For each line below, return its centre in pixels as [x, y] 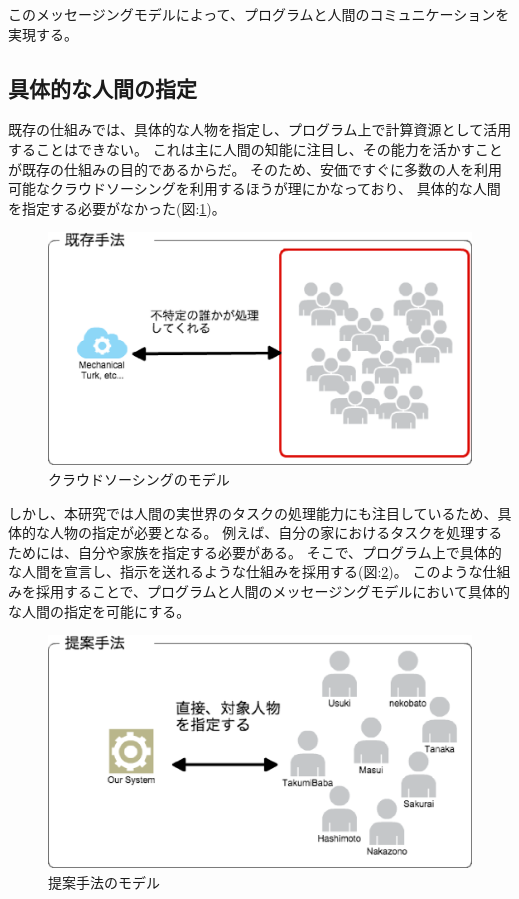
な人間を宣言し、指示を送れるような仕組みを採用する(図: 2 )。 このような [245, 571]
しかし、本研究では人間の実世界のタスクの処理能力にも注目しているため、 [253, 512]
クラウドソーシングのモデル [139, 479]
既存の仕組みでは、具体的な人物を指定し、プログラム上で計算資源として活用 [260, 129]
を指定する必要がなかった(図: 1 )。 [117, 207]
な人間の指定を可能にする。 [99, 610]
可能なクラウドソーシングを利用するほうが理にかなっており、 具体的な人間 [254, 188]
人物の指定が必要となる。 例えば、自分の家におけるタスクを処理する [276, 532]
